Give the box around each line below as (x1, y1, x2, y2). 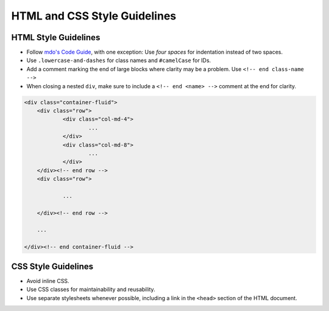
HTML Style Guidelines (11, 32, 101, 43)
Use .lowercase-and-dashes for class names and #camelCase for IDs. (26, 57, 211, 64)
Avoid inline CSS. (26, 277, 69, 284)
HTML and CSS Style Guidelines (11, 9, 177, 23)
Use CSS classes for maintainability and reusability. (26, 286, 155, 293)
